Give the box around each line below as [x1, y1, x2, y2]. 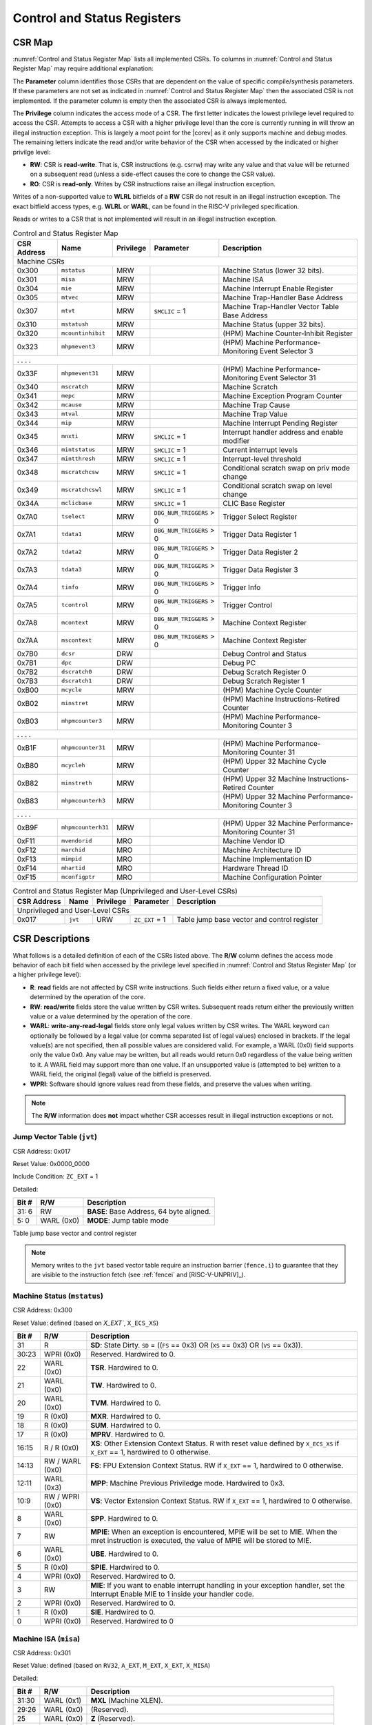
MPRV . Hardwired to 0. [90, 1430, 165, 1439]
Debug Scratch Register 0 [223, 667, 307, 676]
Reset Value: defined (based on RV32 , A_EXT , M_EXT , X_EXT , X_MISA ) [12, 1662, 211, 1670]
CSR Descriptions [12, 933, 90, 945]
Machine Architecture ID [223, 845, 302, 855]
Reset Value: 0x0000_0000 [12, 1159, 90, 1167]
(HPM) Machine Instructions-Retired [223, 694, 340, 704]
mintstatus [61, 446, 96, 453]
